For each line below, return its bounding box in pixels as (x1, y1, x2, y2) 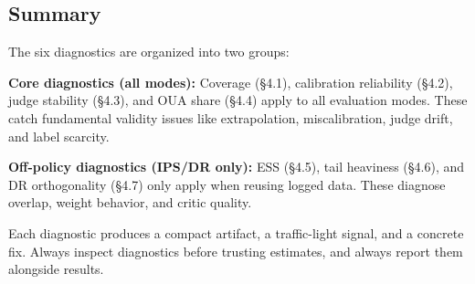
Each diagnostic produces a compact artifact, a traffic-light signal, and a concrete (8, 223, 464, 242)
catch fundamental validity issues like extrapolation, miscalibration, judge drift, (8, 108, 453, 127)
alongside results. (8, 259, 104, 279)
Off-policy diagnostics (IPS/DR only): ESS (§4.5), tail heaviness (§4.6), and (8, 157, 465, 176)
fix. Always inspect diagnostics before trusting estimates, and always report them (8, 241, 463, 260)
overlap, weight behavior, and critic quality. (8, 193, 252, 212)
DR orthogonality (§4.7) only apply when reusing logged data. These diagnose (8, 174, 446, 194)
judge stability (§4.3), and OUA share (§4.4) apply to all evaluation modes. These (8, 90, 468, 110)
